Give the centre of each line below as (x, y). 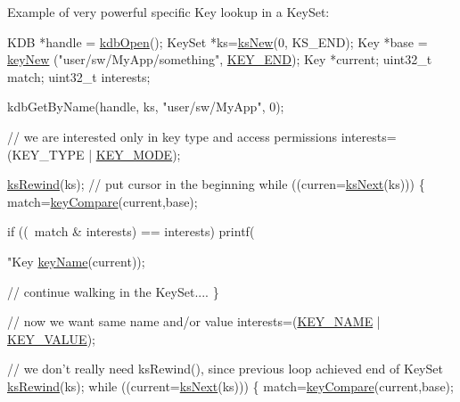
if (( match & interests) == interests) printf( (131, 231)
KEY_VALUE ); (51, 338)
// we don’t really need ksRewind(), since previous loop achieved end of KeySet (225, 369)
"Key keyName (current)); (76, 261)
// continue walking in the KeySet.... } (113, 291)
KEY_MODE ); (138, 154)
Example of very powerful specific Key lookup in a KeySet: (168, 12)
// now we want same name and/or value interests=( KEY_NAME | (194, 321)
